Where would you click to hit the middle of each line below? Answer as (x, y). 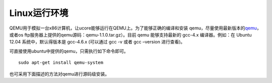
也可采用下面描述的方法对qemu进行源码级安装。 (59, 74)
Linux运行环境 (39, 13)
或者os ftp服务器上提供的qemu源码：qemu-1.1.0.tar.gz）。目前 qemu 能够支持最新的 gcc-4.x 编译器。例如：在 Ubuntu (130, 34)
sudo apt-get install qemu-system (61, 63)
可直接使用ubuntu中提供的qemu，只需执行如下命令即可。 (69, 51)
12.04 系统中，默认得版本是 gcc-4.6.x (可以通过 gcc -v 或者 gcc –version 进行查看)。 (97, 42)
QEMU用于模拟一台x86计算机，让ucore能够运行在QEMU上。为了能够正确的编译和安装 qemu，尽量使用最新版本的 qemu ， (135, 28)
